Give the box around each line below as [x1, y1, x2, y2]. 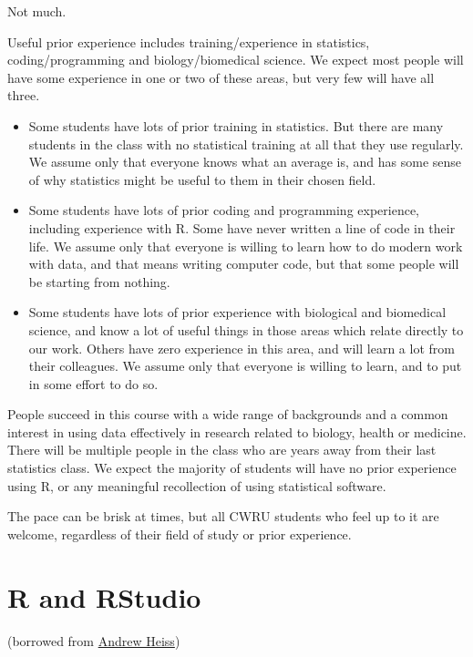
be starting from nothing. [28, 272, 170, 291]
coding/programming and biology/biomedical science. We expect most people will [7, 50, 464, 69]
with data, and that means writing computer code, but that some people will [28, 254, 459, 273]
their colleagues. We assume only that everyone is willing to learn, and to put [28, 356, 462, 375]
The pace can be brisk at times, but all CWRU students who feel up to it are [7, 507, 439, 526]
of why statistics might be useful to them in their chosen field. [28, 169, 376, 189]
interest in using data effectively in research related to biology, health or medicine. [7, 422, 467, 441]
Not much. [7, 2, 67, 20]
